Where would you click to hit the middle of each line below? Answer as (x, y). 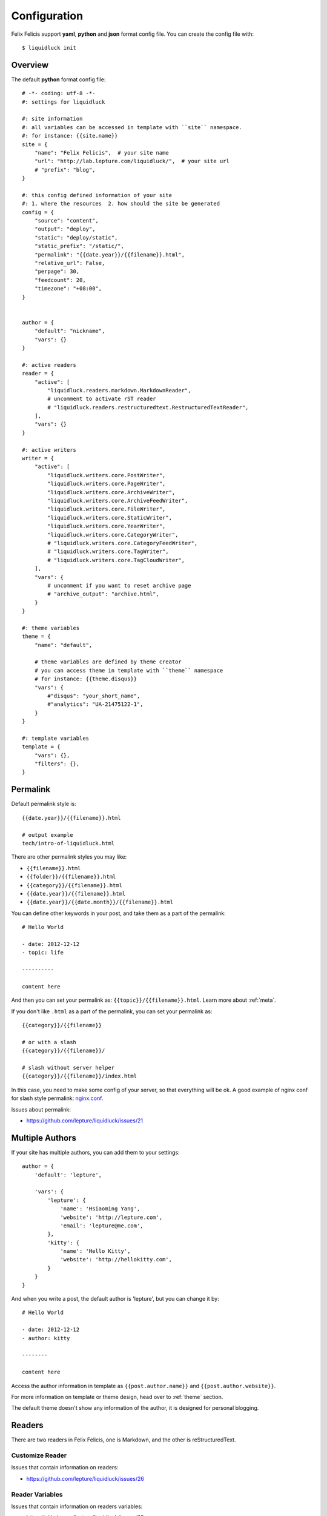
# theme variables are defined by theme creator (108, 662)
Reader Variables (37, 1494)
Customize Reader (39, 1455)
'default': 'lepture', (68, 1175)
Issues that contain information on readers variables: (77, 1506)
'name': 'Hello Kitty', (95, 1251)
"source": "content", (67, 221)
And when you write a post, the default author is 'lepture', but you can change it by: (115, 1299)
